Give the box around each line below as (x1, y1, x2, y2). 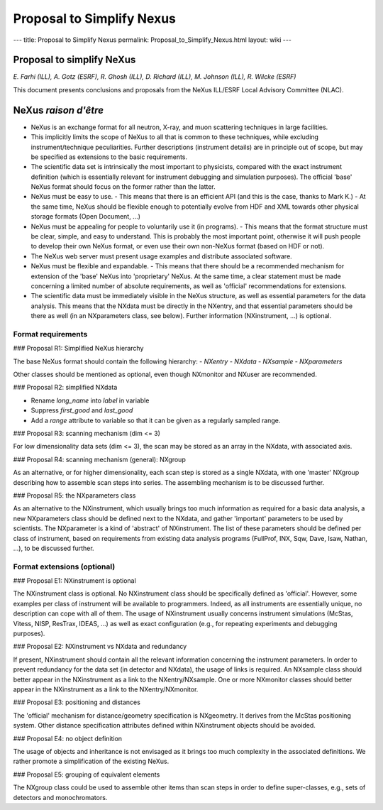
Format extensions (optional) (13, 562, 116, 571)
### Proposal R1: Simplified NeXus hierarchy (13, 344, 144, 353)
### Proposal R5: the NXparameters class (13, 491, 136, 500)
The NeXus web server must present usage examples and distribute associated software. (30, 252, 292, 261)
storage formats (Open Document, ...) (30, 212, 141, 221)
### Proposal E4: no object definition (13, 734, 123, 743)
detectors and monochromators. (13, 793, 108, 801)
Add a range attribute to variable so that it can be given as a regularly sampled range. (30, 416, 281, 425)
